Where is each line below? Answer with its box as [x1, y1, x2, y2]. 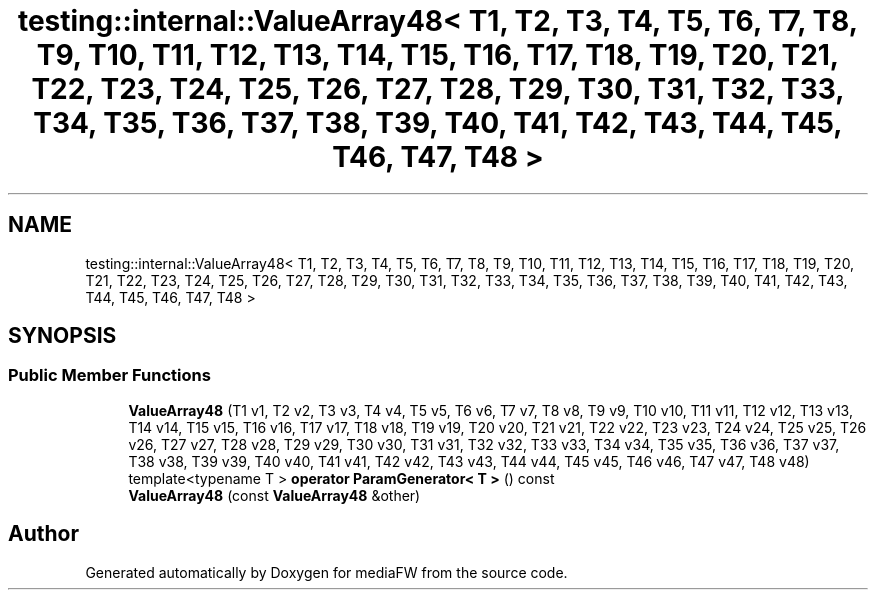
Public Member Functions [8, 365, 211, 386]
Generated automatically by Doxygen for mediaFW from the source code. [85, 563, 568, 581]
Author [8, 521, 79, 547]
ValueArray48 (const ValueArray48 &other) [128, 486, 421, 504]
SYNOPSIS [8, 323, 117, 349]
